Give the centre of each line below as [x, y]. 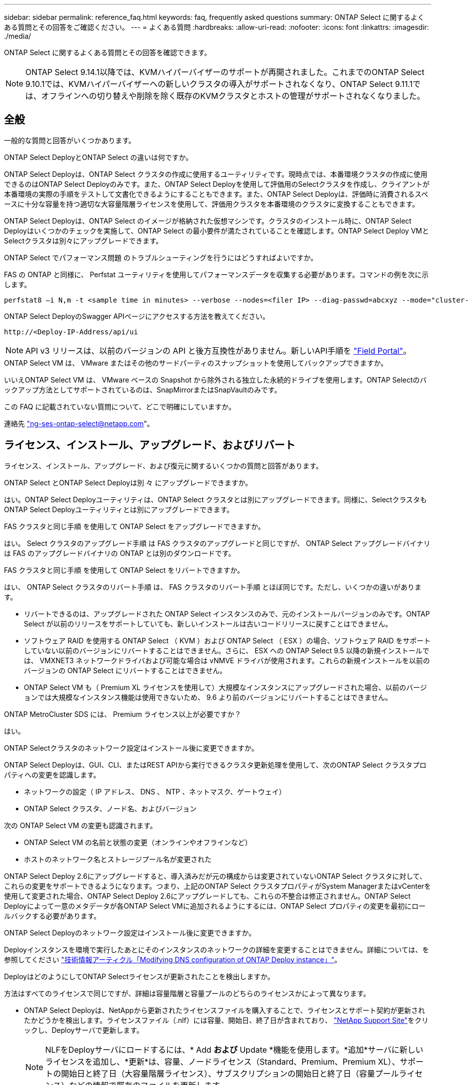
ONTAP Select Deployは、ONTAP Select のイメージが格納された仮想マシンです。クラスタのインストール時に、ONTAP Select [208, 221]
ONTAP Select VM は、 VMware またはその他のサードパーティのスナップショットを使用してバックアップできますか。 [196, 363]
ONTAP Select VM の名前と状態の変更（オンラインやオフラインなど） [138, 842]
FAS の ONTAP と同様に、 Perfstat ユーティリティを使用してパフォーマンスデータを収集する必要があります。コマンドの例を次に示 [216, 274]
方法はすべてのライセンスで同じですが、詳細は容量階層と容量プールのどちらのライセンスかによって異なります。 [187, 993]
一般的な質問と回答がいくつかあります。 [70, 140]
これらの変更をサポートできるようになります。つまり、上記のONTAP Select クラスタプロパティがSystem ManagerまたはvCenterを [218, 886]
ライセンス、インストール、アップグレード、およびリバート [150, 445]
